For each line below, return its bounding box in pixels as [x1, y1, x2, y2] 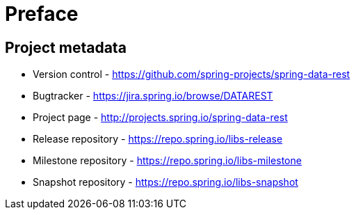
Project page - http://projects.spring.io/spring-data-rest [33, 111, 288, 124]
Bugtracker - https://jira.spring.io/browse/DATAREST [33, 90, 273, 102]
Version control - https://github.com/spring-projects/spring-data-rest [33, 68, 350, 81]
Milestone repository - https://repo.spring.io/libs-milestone [33, 154, 302, 167]
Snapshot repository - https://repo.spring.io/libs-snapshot [33, 176, 298, 189]
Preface [5, 2, 79, 26]
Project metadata [5, 38, 127, 56]
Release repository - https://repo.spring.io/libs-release [33, 133, 283, 145]
